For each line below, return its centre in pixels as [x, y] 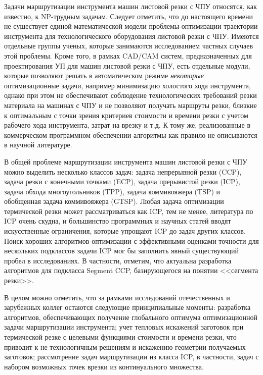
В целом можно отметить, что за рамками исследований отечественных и [117, 297]
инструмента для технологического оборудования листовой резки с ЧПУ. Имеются [131, 36]
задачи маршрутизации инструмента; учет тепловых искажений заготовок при [124, 327]
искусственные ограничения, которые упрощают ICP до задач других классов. [125, 231]
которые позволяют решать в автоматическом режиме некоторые [104, 75]
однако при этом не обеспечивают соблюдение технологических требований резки [130, 95]
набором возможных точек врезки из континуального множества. [104, 366]
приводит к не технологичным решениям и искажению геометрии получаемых [125, 346]
